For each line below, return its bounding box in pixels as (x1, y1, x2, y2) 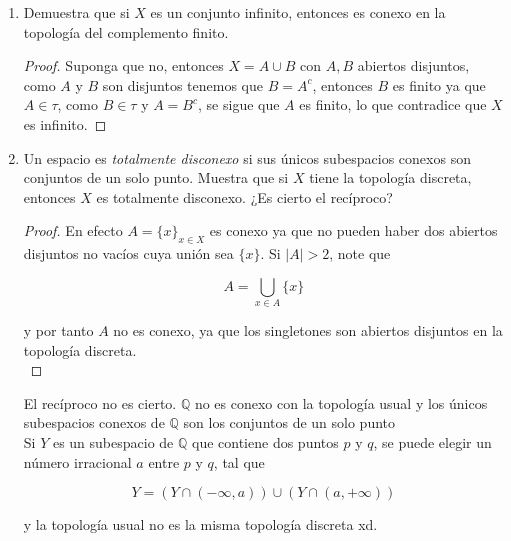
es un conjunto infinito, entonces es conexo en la (150, 2, 446, 22)
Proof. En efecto (23, 220, 123, 241)
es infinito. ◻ (23, 113, 107, 134)
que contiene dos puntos (192, 432, 339, 453)
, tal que (213, 451, 265, 472)
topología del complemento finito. (23, 21, 229, 42)
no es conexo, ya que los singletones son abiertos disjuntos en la (113, 320, 503, 341)
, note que (329, 243, 391, 264)
